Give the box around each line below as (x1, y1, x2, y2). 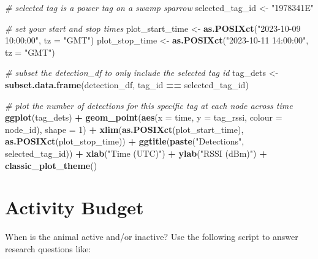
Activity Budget (5, 195, 144, 220)
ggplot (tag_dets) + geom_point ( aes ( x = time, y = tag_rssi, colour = (5, 111, 282, 124)
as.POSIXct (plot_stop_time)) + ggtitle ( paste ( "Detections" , (5, 135, 244, 148)
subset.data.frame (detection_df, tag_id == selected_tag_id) (5, 78, 249, 91)
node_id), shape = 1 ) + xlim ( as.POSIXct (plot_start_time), (5, 122, 244, 135)
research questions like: (5, 242, 91, 255)
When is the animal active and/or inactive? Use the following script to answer (5, 230, 298, 243)
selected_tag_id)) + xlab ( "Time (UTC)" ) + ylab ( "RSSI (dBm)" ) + (5, 146, 267, 159)
